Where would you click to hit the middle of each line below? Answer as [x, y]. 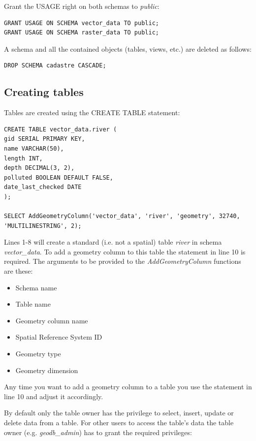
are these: [18, 271]
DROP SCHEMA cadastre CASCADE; [55, 66]
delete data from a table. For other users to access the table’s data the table [119, 423]
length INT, [23, 158]
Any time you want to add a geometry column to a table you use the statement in [128, 387]
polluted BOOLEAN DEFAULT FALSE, [59, 177]
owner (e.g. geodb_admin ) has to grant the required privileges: [98, 432]
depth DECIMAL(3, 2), [39, 168]
